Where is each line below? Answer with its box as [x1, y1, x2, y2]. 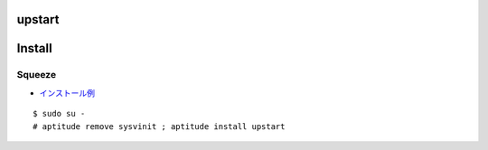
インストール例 [39, 87, 95, 98]
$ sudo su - [33, 108, 86, 119]
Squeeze [16, 69, 57, 81]
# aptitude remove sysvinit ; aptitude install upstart [33, 121, 286, 131]
